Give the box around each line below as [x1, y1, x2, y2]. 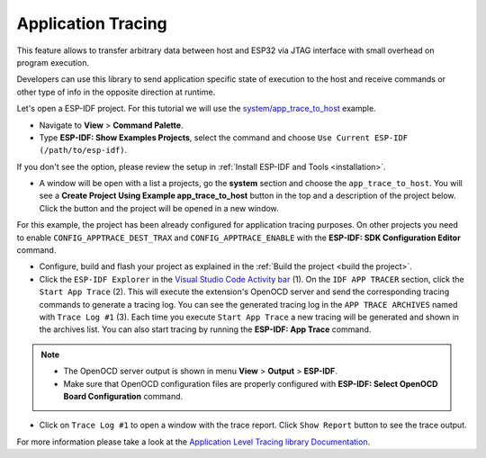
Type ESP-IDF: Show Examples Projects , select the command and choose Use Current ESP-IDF [39, 131, 409, 143]
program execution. [16, 57, 90, 67]
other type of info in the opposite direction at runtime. [16, 86, 216, 97]
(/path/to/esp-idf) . [39, 145, 128, 156]
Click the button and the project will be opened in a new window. [39, 202, 279, 213]
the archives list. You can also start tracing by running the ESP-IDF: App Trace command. [39, 324, 372, 335]
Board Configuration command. [63, 391, 184, 401]
